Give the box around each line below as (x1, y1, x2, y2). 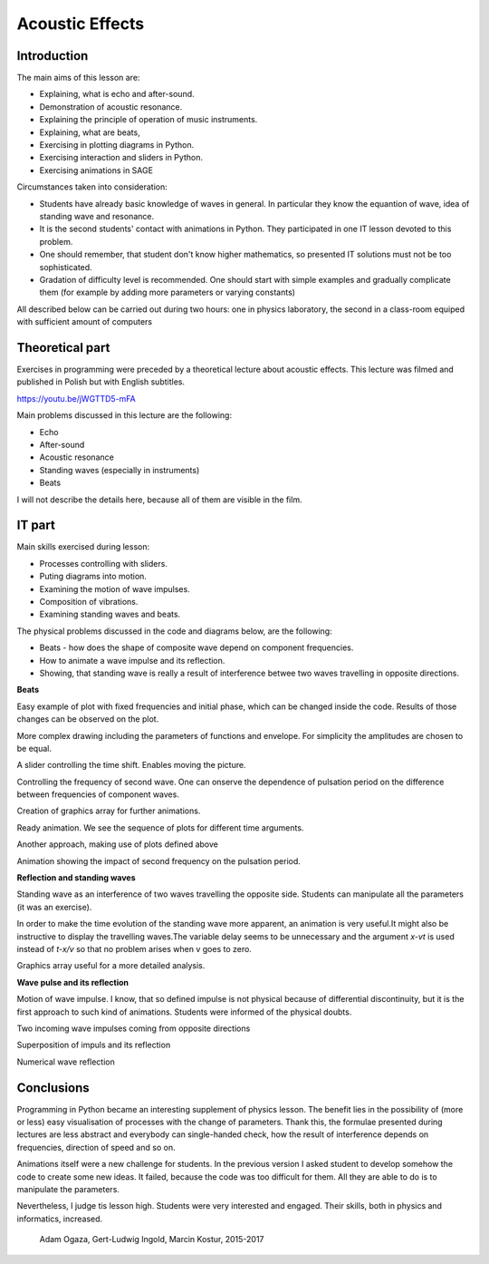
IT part (16, 518, 56, 533)
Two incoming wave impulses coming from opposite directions (16, 1023, 251, 1034)
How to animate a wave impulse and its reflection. (39, 655, 225, 666)
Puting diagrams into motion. (39, 571, 147, 582)
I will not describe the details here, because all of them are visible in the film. (16, 494, 302, 505)
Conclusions (16, 1080, 90, 1095)
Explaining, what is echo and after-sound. (39, 89, 195, 100)
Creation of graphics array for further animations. (16, 805, 201, 816)
